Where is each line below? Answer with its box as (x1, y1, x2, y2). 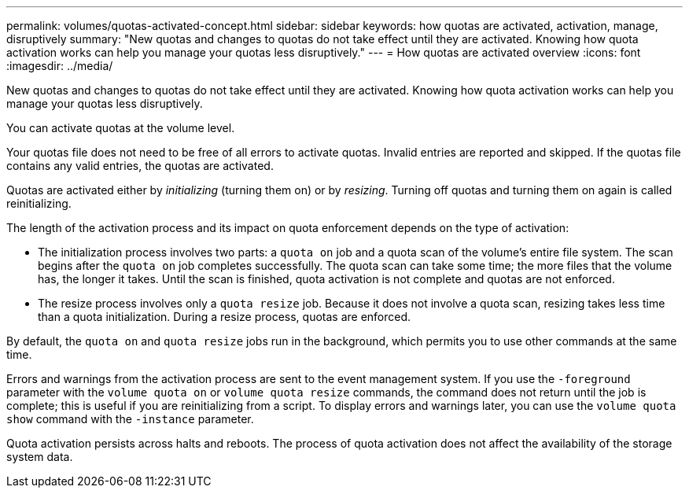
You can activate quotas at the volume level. (6, 121, 235, 135)
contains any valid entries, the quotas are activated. (6, 159, 274, 172)
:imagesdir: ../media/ (6, 59, 113, 72)
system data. (6, 450, 73, 463)
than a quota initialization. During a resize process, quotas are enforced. (38, 310, 411, 323)
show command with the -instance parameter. (6, 412, 254, 426)
